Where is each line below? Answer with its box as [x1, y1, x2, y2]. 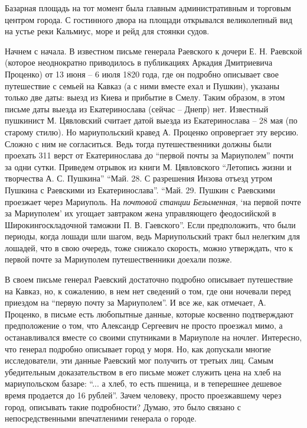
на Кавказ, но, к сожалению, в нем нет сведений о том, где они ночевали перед [5, 284, 291, 297]
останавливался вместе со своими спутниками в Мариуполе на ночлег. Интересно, [5, 331, 302, 343]
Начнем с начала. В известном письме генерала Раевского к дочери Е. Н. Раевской [5, 44, 302, 57]
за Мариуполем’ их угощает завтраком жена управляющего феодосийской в [5, 207, 276, 219]
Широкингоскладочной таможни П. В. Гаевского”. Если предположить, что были [5, 218, 296, 231]
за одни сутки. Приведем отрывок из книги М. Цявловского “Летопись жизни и [5, 160, 292, 173]
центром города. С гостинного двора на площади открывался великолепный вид [5, 13, 293, 25]
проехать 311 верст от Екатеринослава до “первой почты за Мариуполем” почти [5, 149, 293, 161]
